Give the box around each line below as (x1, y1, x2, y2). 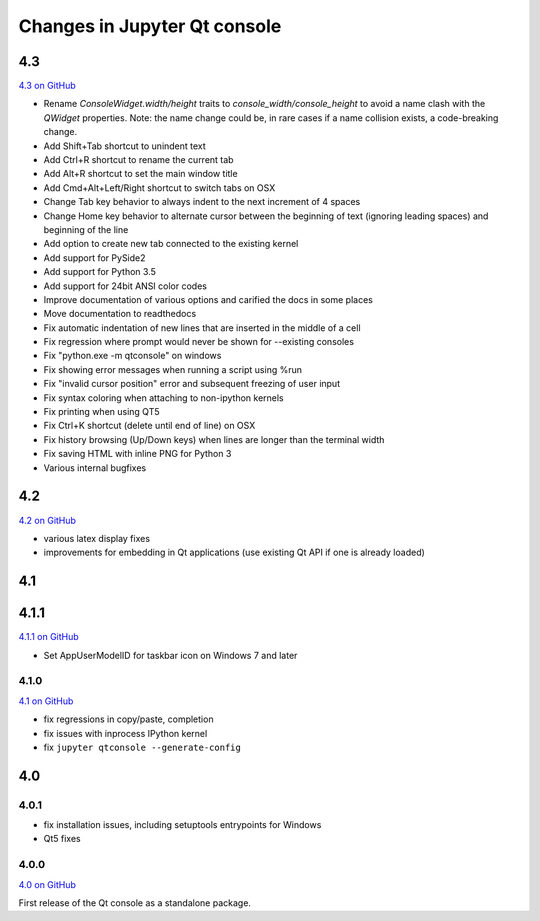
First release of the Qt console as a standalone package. (18, 897, 252, 909)
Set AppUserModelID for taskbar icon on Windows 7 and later (43, 649, 298, 661)
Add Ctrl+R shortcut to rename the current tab (43, 154, 234, 166)
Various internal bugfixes (43, 461, 147, 474)
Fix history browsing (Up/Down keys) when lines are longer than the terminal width (43, 433, 385, 445)
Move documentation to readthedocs (43, 308, 197, 320)
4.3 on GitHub (18, 80, 77, 92)
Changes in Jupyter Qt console (18, 15, 282, 37)
